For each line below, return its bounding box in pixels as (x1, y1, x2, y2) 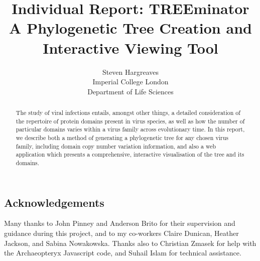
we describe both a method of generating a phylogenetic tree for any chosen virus (16, 134, 228, 142)
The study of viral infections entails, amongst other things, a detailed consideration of (16, 108, 240, 117)
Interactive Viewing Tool (43, 37, 218, 58)
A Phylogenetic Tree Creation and (9, 18, 252, 38)
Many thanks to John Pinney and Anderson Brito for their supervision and (4, 218, 235, 228)
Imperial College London (92, 76, 169, 87)
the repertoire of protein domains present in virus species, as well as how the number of (16, 116, 245, 125)
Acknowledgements (4, 194, 104, 210)
